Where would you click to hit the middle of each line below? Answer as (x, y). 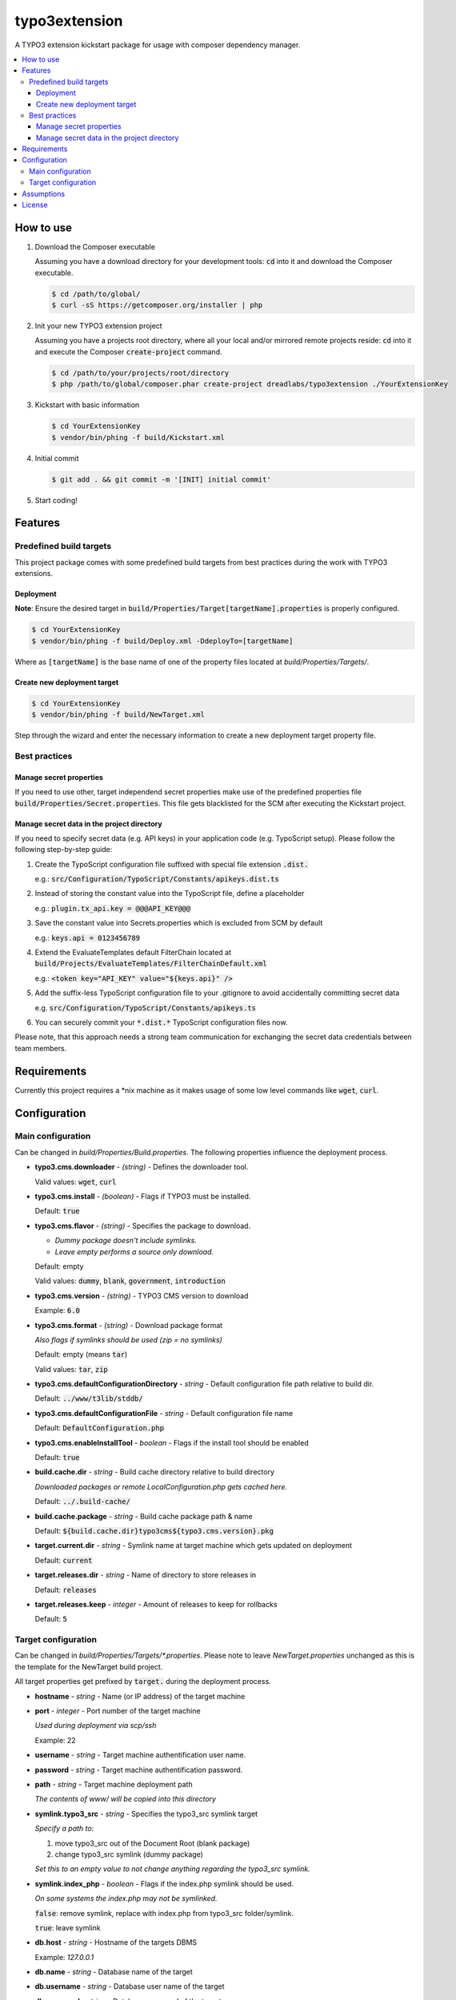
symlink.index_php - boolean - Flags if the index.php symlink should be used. (164, 1883)
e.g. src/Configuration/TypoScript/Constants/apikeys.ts (145, 1007)
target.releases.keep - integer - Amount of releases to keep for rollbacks (156, 1604)
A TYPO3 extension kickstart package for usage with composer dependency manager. (158, 45)
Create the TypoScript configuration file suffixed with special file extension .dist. (172, 864)
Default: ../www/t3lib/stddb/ (89, 1398)
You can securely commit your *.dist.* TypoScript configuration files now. (161, 1022)
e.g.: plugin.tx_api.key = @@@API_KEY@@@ (113, 908)
